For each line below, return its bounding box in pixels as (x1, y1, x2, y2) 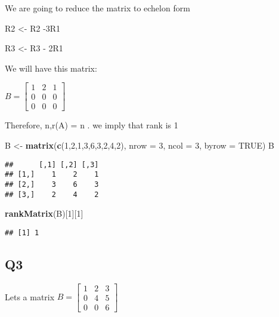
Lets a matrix (5, 290, 55, 303)
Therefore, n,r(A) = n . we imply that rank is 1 (5, 119, 178, 131)
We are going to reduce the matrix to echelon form (5, 2, 190, 14)
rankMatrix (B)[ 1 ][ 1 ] (5, 207, 83, 220)
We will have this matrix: (5, 61, 97, 74)
